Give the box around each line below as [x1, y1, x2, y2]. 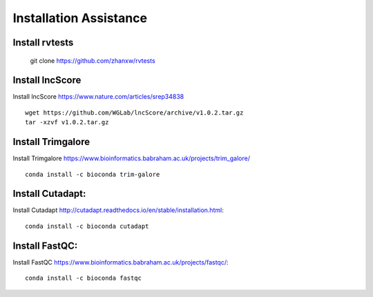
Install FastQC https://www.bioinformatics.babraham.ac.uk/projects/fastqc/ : [12, 258, 229, 266]
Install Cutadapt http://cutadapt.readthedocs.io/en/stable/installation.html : [12, 206, 224, 214]
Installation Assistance [12, 10, 148, 26]
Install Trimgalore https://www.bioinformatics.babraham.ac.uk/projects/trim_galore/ [12, 154, 250, 162]
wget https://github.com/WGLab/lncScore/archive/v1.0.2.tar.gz [25, 108, 244, 117]
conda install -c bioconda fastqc [25, 274, 142, 282]
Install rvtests [12, 37, 74, 48]
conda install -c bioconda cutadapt [25, 222, 149, 230]
